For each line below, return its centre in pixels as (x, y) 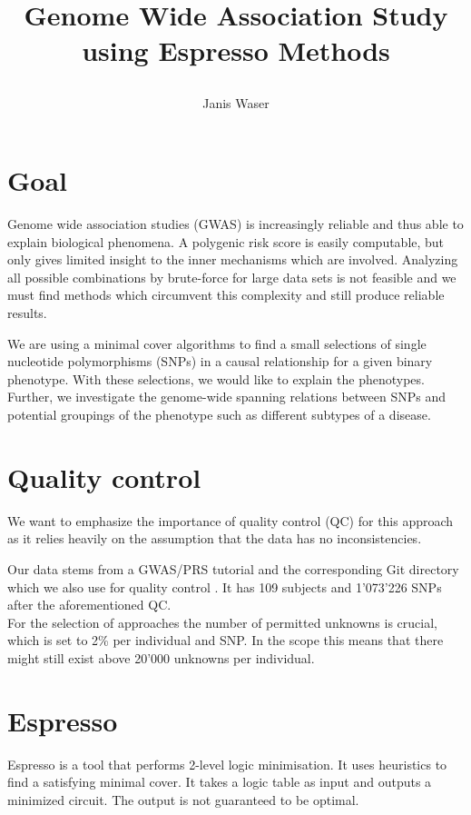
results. (27, 313)
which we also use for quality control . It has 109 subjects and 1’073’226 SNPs (225, 586)
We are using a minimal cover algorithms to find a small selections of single (217, 343)
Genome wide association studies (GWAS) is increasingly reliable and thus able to (235, 224)
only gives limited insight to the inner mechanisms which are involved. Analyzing (233, 259)
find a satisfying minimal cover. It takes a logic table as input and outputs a (220, 782)
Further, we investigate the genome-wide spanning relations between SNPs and (227, 397)
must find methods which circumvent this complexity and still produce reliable (226, 295)
